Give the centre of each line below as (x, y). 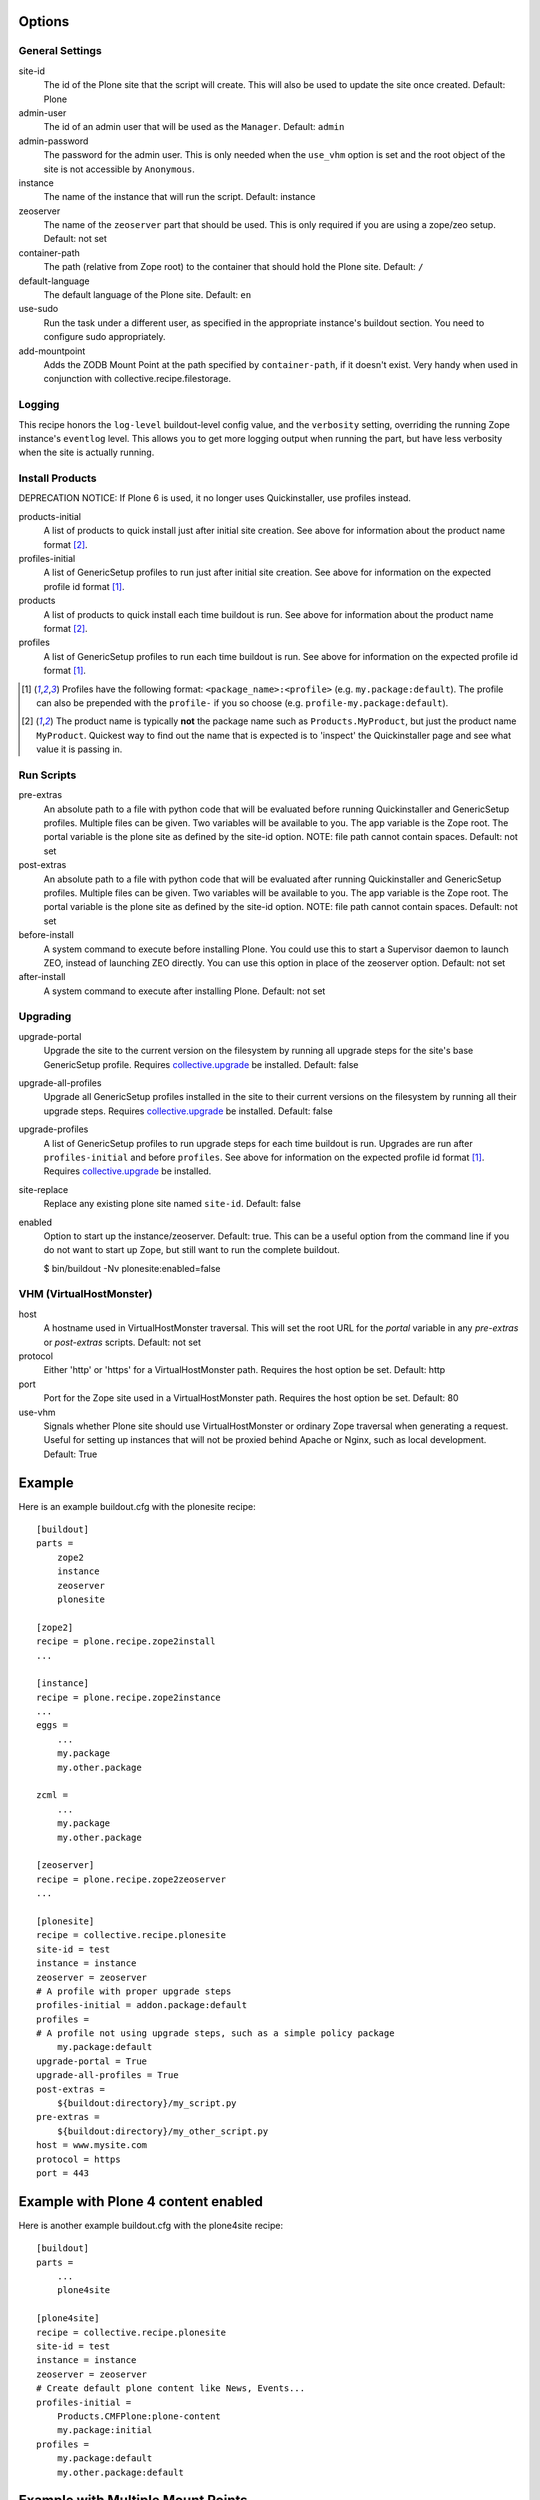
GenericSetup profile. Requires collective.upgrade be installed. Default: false (201, 1064)
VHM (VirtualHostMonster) (85, 1294)
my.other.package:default (120, 2472)
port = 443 (63, 2173)
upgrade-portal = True (92, 2061)
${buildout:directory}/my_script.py (146, 2103)
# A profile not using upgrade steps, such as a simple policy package (215, 2033)
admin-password (53, 141)
